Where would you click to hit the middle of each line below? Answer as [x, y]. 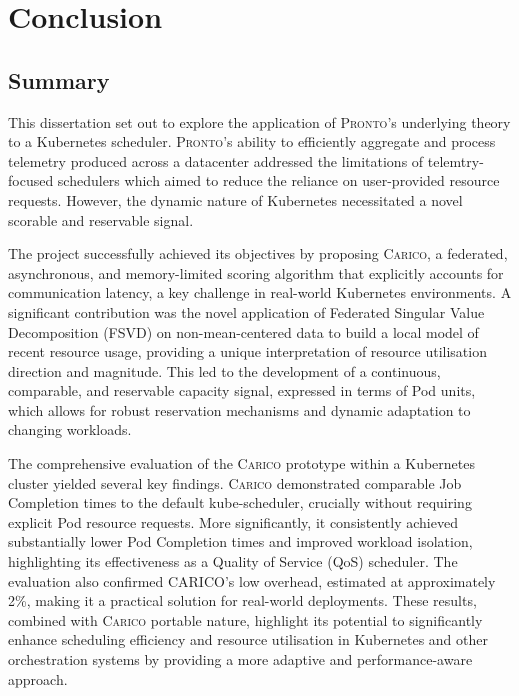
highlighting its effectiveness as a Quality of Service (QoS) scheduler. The [233, 561]
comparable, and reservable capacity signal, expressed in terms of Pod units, [242, 390]
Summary [59, 79]
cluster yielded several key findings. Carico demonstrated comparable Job [235, 482]
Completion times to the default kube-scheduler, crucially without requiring [240, 502]
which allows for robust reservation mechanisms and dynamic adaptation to [239, 409]
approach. [38, 678]
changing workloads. [70, 429]
